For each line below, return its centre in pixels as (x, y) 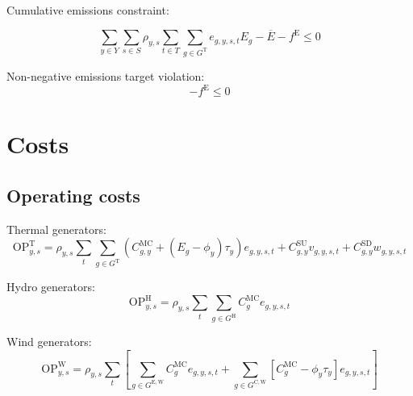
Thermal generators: (56, 229)
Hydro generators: (51, 287)
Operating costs (73, 195)
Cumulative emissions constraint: (88, 10)
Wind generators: (49, 342)
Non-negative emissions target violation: (106, 75)
